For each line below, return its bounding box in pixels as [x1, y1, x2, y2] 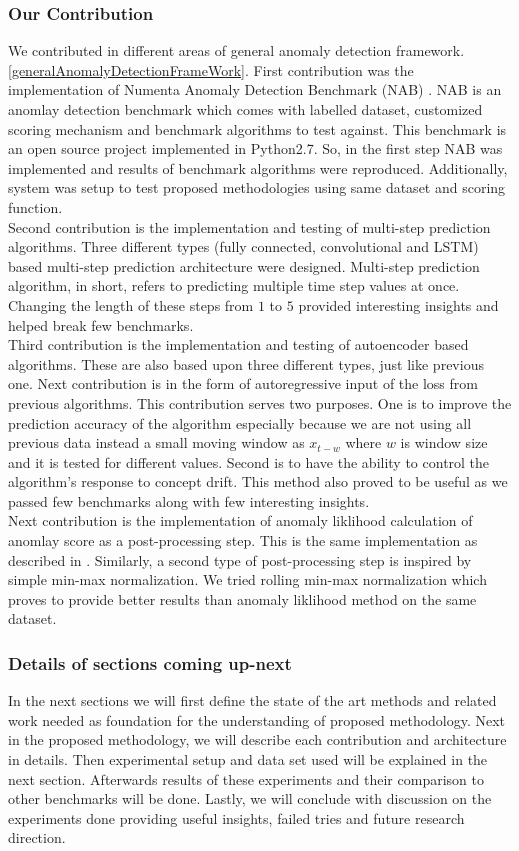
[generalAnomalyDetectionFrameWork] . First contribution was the [8, 59, 414, 80]
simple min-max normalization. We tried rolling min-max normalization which [8, 569, 487, 590]
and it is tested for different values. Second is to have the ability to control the [8, 451, 490, 472]
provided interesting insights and [298, 294, 499, 315]
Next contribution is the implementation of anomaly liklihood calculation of [8, 510, 473, 531]
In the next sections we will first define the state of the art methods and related [8, 690, 497, 711]
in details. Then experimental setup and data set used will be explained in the [8, 749, 488, 770]
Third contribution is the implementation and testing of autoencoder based [8, 334, 469, 355]
